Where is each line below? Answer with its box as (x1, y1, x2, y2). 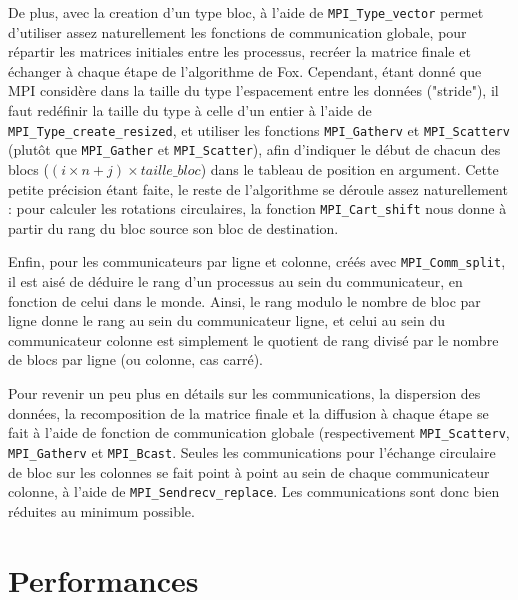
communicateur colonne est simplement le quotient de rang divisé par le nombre (8, 329, 499, 350)
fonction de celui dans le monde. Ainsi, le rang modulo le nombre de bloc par (8, 290, 481, 311)
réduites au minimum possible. (8, 500, 195, 521)
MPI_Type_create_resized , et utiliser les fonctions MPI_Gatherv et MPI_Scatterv (8, 119, 510, 140)
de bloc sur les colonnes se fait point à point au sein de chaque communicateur (8, 461, 490, 482)
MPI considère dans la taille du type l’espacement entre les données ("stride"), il (8, 80, 499, 101)
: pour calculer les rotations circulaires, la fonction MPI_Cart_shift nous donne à (8, 198, 507, 219)
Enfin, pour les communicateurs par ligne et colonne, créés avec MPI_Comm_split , (8, 251, 506, 272)
